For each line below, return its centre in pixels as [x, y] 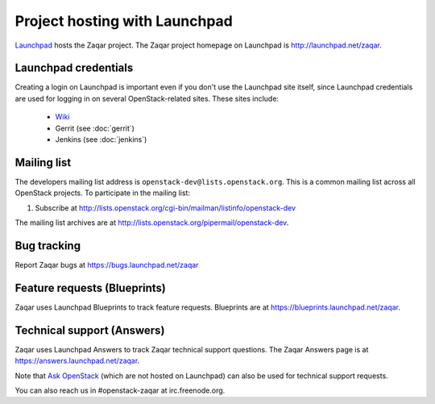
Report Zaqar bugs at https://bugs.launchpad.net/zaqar [107, 265]
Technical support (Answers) [90, 330]
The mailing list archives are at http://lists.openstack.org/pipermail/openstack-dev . [152, 223]
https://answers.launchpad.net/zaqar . [77, 361]
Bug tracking [48, 246]
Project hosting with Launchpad [124, 21]
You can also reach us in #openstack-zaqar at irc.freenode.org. [120, 390]
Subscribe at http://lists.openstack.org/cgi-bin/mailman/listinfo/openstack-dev [166, 208]
